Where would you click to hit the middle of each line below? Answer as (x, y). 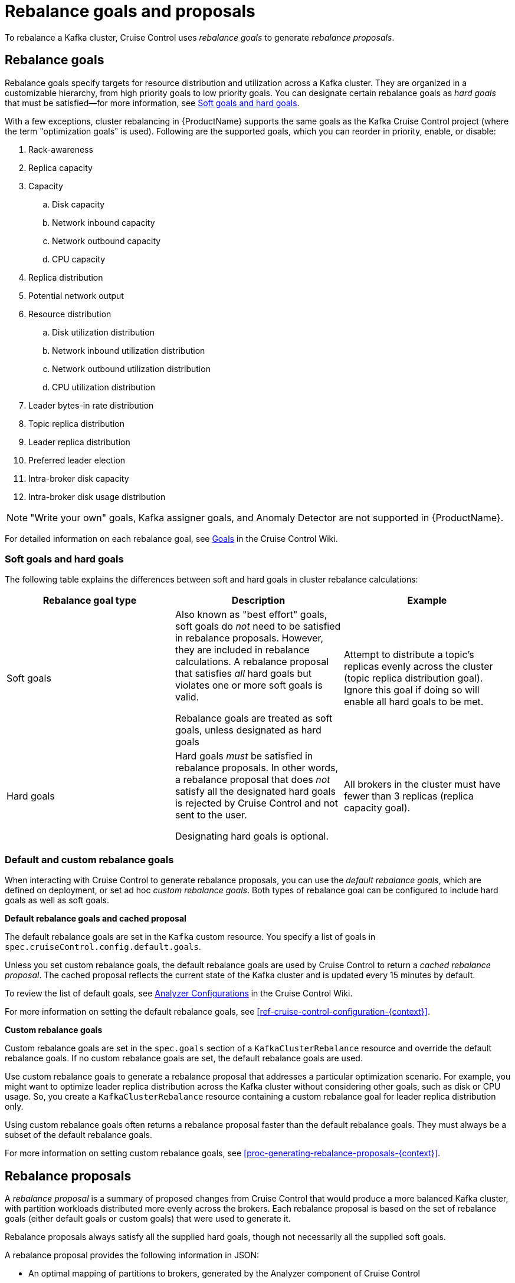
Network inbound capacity (104, 222)
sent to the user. (211, 815)
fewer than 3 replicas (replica (409, 796)
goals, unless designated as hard (248, 730)
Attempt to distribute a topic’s (409, 655)
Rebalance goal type (90, 601)
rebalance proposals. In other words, (257, 768)
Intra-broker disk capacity (79, 478)
